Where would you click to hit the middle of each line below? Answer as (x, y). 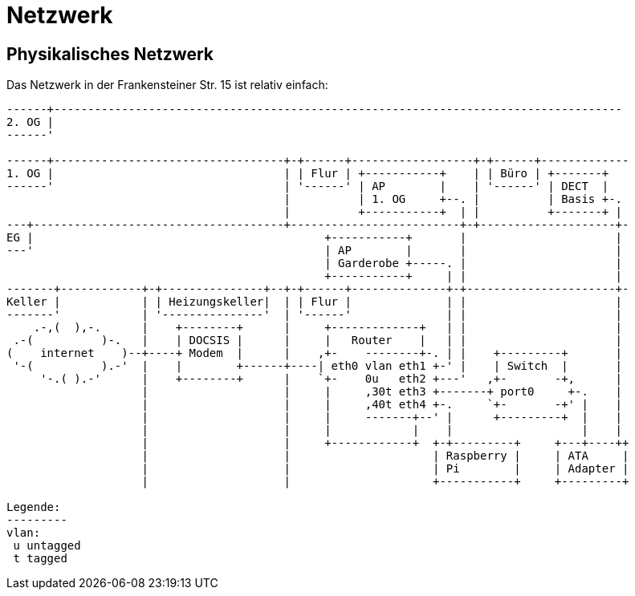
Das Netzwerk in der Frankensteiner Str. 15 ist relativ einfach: (167, 85)
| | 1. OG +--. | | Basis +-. (453, 199)
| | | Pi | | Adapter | (385, 469)
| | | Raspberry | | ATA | (385, 456)
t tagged (40, 559)
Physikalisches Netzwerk (110, 54)
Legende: (34, 507)
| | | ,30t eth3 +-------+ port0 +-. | (382, 392)
